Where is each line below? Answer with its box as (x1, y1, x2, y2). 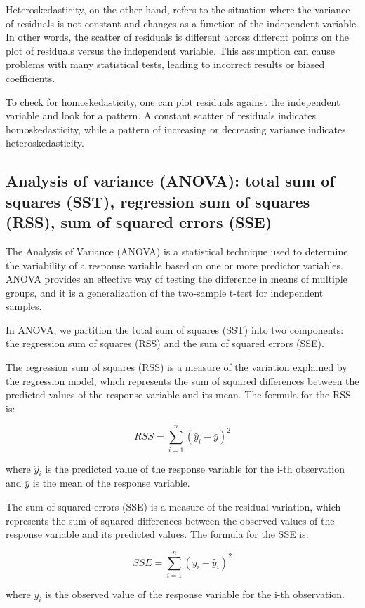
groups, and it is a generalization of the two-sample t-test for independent (6, 285, 324, 299)
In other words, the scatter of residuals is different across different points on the (6, 29, 349, 44)
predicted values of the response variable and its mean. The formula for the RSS (6, 387, 351, 402)
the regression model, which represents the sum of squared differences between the (6, 373, 359, 388)
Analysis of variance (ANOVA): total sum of (6, 170, 335, 191)
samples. (6, 299, 42, 313)
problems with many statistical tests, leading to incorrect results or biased (6, 57, 325, 72)
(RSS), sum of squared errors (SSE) (6, 211, 272, 233)
